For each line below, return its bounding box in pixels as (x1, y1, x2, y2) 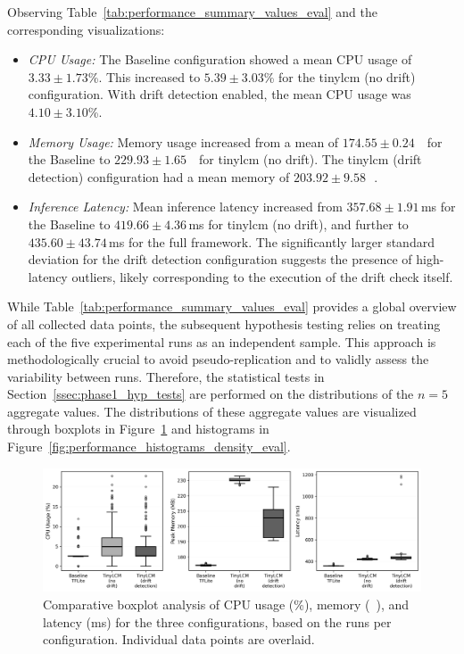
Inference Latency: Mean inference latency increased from (28, 197, 343, 216)
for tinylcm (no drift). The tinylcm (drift (199, 150, 422, 169)
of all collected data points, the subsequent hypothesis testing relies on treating (7, 314, 441, 333)
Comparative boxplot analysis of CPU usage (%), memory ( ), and (43, 594, 410, 613)
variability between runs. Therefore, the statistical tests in (7, 367, 325, 385)
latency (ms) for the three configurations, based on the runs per (43, 612, 392, 631)
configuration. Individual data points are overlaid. (43, 630, 315, 649)
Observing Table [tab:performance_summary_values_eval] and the (7, 3, 377, 21)
